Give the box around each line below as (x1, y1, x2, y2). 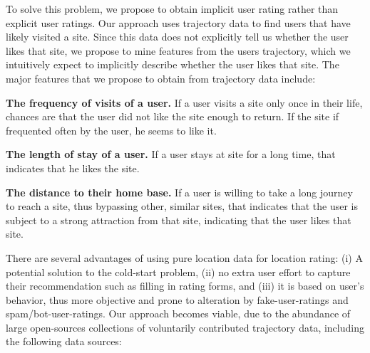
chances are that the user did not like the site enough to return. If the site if (6, 109, 339, 124)
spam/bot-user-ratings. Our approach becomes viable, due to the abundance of (6, 306, 351, 321)
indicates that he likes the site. (6, 160, 140, 175)
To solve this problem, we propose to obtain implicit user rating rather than (6, 1, 339, 16)
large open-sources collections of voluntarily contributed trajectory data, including (6, 320, 364, 334)
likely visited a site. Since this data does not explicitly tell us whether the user (6, 29, 349, 44)
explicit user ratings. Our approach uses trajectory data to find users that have (6, 15, 351, 30)
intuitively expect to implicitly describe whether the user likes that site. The (6, 57, 339, 72)
